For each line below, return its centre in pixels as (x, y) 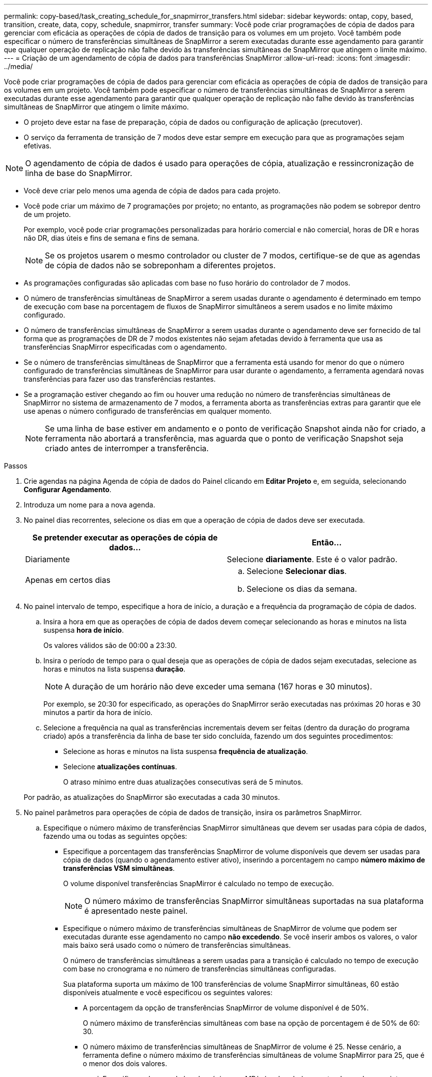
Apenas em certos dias (68, 580)
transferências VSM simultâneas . (119, 868)
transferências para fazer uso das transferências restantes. (120, 379)
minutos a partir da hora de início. (98, 712)
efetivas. (38, 146)
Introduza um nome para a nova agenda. (90, 505)
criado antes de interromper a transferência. (127, 448)
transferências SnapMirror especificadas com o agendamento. (126, 347)
